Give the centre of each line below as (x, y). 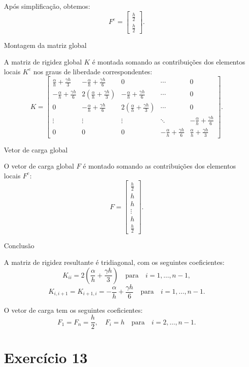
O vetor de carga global (39, 166)
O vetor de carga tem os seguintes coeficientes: (73, 310)
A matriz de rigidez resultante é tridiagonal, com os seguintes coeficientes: (114, 262)
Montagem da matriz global (45, 45)
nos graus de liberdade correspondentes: (93, 71)
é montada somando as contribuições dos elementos (169, 61)
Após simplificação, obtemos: (47, 6)
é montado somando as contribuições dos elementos (160, 166)
